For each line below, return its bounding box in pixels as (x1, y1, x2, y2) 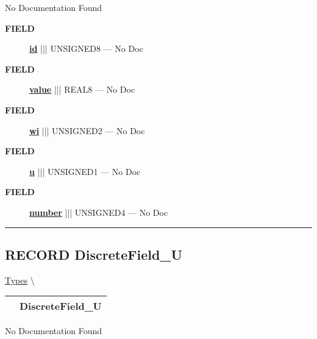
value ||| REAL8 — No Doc (29, 83, 135, 96)
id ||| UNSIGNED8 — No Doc (29, 42, 143, 55)
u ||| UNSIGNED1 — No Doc (29, 165, 141, 177)
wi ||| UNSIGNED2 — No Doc (29, 124, 145, 137)
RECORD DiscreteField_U (5, 244, 183, 263)
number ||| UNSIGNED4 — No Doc (29, 205, 168, 218)
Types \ (5, 273, 35, 286)
